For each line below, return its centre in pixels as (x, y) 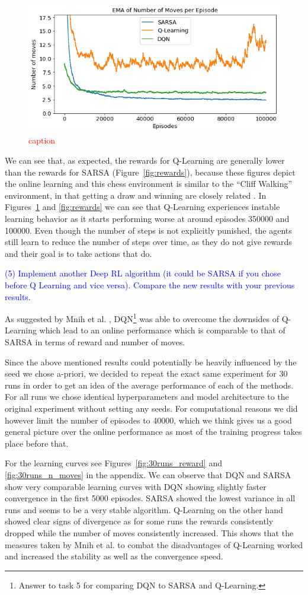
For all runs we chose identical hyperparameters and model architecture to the (147, 397)
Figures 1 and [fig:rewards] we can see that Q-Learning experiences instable (142, 207)
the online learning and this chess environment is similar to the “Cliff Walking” (149, 184)
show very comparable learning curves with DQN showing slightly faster (136, 486)
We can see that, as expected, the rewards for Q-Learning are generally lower (145, 160)
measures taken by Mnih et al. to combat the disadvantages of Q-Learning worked (154, 544)
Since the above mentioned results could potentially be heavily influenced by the (151, 362)
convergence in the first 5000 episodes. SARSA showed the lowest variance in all (150, 498)
